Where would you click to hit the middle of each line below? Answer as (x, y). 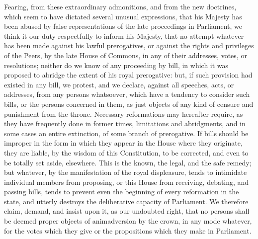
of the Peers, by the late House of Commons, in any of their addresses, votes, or (126, 55)
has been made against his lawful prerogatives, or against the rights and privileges (129, 45)
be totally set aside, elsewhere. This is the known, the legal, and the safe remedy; (128, 162)
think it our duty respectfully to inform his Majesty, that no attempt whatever (124, 36)
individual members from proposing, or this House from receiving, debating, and (127, 182)
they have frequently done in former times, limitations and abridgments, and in (125, 123)
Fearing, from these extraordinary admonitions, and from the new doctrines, (120, 6)
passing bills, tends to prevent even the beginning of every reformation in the (122, 192)
